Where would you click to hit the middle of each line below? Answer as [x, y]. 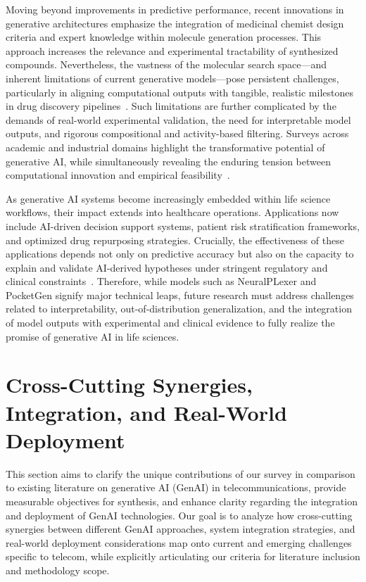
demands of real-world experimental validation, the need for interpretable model [178, 119]
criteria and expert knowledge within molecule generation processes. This [164, 37]
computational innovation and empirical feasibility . [118, 175]
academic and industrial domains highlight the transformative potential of [165, 147]
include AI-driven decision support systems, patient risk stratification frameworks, [183, 226]
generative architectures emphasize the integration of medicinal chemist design [175, 23]
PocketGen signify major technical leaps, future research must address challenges [180, 295]
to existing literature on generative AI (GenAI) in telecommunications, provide [176, 487]
